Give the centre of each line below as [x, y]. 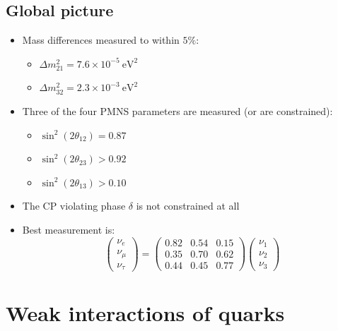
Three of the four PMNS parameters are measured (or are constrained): [177, 110]
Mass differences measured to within [101, 40]
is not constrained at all [188, 206]
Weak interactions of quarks [145, 313]
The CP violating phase [74, 206]
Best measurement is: [69, 229]
